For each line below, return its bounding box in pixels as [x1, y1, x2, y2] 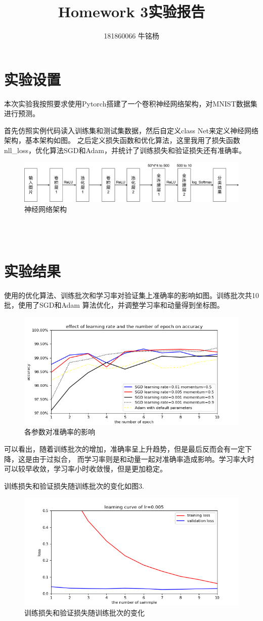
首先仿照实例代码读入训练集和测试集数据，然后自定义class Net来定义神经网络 [4, 125, 258, 135]
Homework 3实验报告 [58, 1, 205, 22]
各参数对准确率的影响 [24, 426, 95, 437]
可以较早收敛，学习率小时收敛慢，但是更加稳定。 [4, 463, 167, 474]
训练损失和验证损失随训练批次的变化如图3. [4, 480, 144, 491]
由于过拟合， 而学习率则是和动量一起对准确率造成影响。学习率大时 [32, 453, 254, 464]
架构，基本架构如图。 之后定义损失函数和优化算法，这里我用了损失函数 [4, 135, 240, 145]
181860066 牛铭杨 [104, 30, 159, 41]
